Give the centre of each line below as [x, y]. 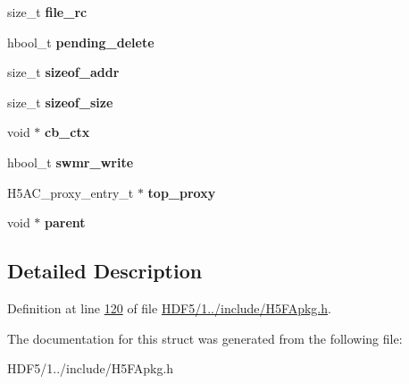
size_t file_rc [47, 12]
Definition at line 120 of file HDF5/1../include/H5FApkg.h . [169, 307]
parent [65, 222]
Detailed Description [105, 271]
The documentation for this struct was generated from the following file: [205, 338]
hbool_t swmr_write [71, 162]
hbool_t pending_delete [81, 42]
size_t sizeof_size [60, 102]
